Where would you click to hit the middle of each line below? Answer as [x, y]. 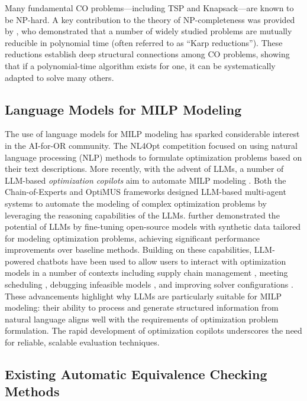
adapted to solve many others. [59, 77]
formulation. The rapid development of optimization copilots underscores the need [153, 330]
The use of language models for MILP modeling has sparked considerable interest [152, 134]
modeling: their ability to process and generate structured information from [142, 307]
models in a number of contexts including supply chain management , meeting [146, 273]
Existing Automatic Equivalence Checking [136, 374]
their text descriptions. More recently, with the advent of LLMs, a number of [144, 169]
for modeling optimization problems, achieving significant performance [132, 238]
